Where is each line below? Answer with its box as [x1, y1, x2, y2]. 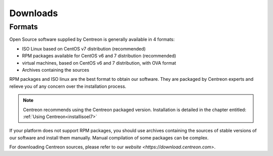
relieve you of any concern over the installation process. [9, 83, 126, 89]
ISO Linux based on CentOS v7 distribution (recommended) [22, 45, 146, 51]
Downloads [9, 8, 58, 19]
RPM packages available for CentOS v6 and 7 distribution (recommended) [22, 53, 176, 59]
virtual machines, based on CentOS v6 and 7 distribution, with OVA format [22, 60, 176, 66]
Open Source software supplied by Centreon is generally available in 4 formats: [9, 36, 175, 42]
